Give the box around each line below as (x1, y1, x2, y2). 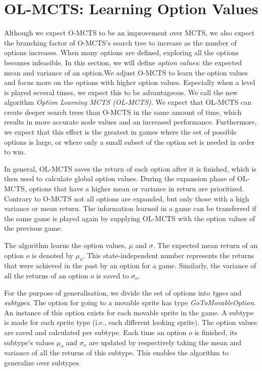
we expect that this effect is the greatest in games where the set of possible (4, 127, 237, 137)
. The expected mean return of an (153, 240, 258, 250)
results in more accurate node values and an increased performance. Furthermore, (4, 116, 257, 127)
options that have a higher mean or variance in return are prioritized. (29, 183, 244, 194)
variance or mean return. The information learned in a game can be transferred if (4, 203, 256, 214)
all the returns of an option (4, 270, 89, 280)
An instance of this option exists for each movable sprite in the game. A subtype (4, 307, 254, 317)
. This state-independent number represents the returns (82, 250, 254, 260)
